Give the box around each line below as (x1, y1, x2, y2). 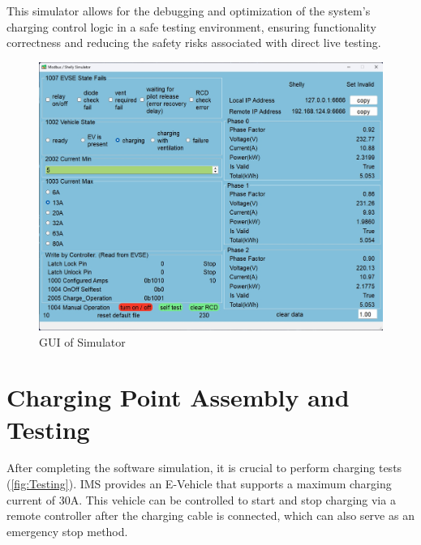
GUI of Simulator (39, 333, 126, 350)
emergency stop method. (6, 522, 128, 539)
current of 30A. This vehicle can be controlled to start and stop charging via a (6, 491, 396, 508)
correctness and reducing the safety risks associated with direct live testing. (6, 34, 381, 51)
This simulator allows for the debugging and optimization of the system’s (6, 2, 371, 19)
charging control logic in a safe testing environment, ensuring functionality (6, 18, 376, 35)
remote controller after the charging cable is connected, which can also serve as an (6, 507, 415, 524)
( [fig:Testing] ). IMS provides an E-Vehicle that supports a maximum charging (6, 475, 392, 492)
